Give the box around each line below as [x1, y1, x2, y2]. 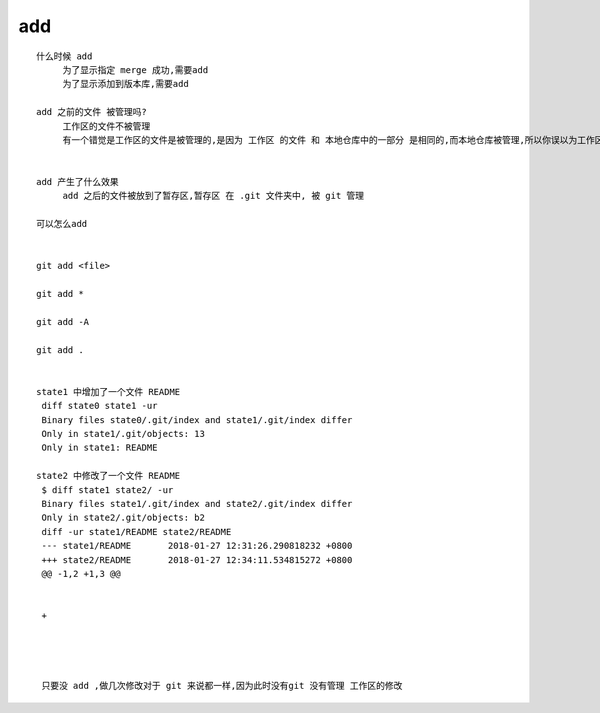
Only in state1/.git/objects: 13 [41, 428, 205, 440]
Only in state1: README [41, 442, 158, 454]
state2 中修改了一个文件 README [36, 470, 181, 482]
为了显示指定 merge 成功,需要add [62, 64, 209, 75]
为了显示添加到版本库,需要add [62, 78, 189, 90]
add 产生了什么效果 [36, 176, 119, 188]
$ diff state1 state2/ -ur [41, 484, 174, 495]
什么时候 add [36, 50, 93, 62]
